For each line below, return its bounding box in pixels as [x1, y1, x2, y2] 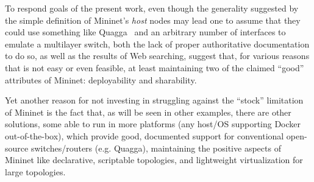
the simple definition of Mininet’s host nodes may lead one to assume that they [5, 13, 301, 26]
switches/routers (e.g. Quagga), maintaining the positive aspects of [30, 141, 281, 154]
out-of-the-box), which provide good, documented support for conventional [5, 129, 284, 142]
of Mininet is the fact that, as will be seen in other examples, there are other [5, 105, 291, 118]
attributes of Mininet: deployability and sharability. [5, 73, 197, 86]
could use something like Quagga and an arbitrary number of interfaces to [5, 26, 286, 38]
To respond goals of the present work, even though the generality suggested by [5, 2, 299, 14]
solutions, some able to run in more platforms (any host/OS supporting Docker [5, 117, 301, 130]
